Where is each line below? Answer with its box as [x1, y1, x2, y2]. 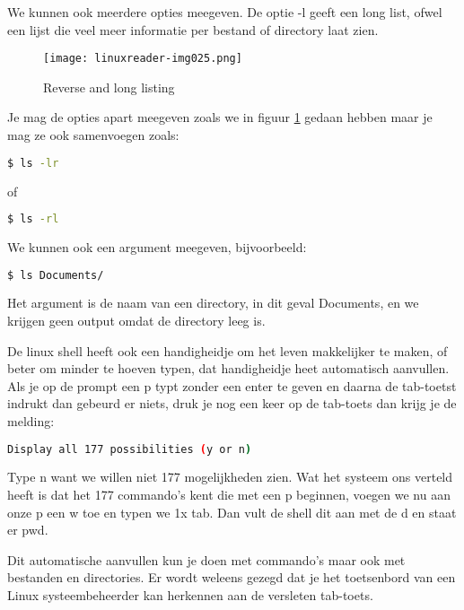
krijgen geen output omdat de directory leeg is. [7, 311, 266, 330]
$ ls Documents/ [7, 268, 104, 282]
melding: [7, 412, 55, 430]
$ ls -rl [7, 213, 59, 226]
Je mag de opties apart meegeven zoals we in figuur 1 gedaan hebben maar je [7, 108, 433, 126]
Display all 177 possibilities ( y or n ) [7, 442, 252, 456]
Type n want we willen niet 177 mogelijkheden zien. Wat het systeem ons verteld [7, 467, 453, 486]
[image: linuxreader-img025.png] [43, 52, 242, 65]
